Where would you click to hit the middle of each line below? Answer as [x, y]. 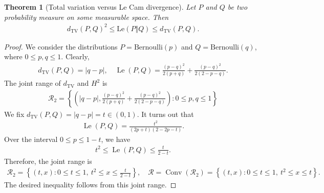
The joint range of [33, 83]
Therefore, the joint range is [48, 161]
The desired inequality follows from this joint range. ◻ [90, 185]
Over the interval [31, 139]
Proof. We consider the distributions [61, 46]
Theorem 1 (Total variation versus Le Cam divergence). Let [100, 7]
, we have [116, 139]
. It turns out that [165, 114]
